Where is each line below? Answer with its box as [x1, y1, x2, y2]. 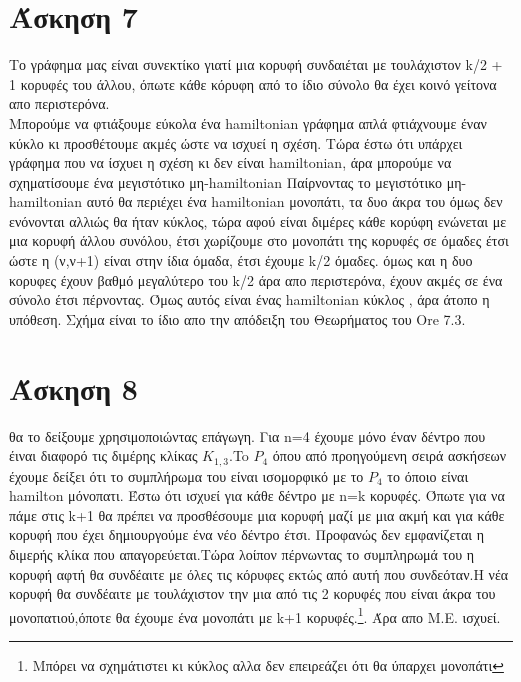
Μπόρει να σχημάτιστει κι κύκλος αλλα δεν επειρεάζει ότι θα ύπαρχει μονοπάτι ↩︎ [32, 655, 504, 676]
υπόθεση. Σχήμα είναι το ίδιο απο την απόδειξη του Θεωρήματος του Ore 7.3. [9, 308, 466, 329]
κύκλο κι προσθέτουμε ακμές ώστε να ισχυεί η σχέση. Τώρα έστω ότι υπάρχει [9, 132, 463, 153]
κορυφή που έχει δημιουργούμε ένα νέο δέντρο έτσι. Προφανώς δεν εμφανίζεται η [9, 524, 484, 545]
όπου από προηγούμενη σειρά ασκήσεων [272, 445, 507, 466]
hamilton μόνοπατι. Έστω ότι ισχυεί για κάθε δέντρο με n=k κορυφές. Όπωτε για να [9, 485, 505, 506]
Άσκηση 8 [9, 367, 138, 408]
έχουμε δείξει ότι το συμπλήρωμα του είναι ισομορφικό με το [9, 465, 364, 486]
